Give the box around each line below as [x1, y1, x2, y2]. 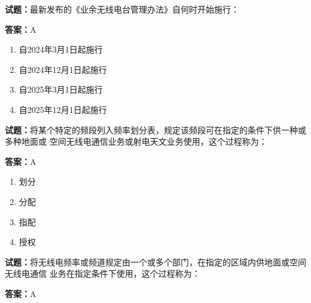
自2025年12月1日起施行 [19, 103, 107, 115]
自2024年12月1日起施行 [19, 63, 107, 75]
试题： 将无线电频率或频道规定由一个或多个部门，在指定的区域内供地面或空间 [5, 255, 306, 268]
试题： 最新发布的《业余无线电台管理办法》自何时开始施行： [5, 3, 239, 15]
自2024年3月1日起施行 [19, 43, 103, 56]
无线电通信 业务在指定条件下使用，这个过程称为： [5, 267, 200, 280]
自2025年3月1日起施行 [19, 83, 103, 96]
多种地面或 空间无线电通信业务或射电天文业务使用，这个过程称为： [5, 135, 267, 148]
